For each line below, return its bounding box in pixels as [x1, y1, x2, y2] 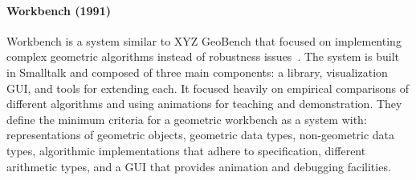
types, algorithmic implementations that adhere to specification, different [6, 142, 366, 158]
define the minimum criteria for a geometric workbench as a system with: [6, 110, 367, 127]
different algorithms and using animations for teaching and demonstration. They [6, 95, 402, 112]
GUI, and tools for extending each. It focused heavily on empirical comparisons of [6, 79, 410, 96]
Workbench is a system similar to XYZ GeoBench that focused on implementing [6, 32, 402, 49]
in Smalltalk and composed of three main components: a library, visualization [6, 63, 388, 80]
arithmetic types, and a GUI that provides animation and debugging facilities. [6, 158, 391, 174]
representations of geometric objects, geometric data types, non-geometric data [6, 126, 395, 143]
